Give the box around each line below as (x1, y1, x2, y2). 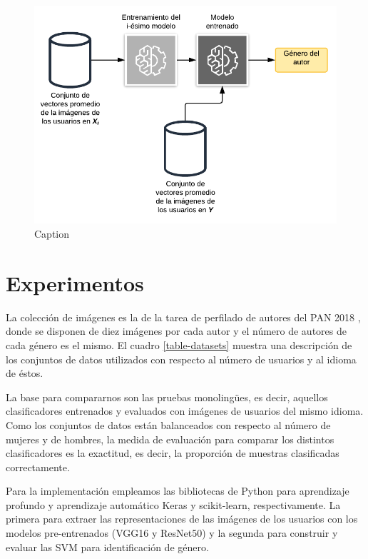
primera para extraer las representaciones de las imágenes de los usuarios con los (6, 511, 358, 526)
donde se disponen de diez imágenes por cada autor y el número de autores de (6, 323, 347, 338)
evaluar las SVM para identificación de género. (6, 539, 209, 554)
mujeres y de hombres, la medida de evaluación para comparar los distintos (6, 431, 334, 446)
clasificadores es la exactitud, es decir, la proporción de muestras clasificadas (6, 445, 339, 460)
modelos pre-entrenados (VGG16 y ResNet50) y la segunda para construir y (6, 525, 338, 540)
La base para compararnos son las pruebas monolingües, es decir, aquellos (6, 389, 328, 404)
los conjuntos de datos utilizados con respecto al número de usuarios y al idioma (6, 351, 357, 366)
